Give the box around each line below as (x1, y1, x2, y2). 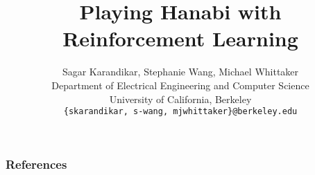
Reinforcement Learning (62, 24, 298, 53)
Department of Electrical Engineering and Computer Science (51, 77, 309, 92)
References (6, 155, 67, 172)
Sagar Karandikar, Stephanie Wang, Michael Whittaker (62, 64, 299, 79)
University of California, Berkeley (109, 91, 252, 106)
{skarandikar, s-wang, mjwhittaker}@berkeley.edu (63, 107, 298, 117)
